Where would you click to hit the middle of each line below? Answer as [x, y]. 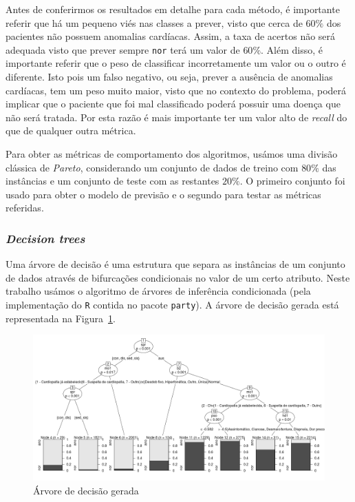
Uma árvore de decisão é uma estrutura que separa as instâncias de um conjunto [175, 264]
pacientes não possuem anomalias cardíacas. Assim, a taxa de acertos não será [171, 36]
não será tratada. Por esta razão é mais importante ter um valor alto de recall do [176, 117]
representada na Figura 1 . [61, 318]
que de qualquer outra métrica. [71, 130]
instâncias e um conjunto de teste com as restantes [112, 181]
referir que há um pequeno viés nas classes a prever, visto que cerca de [154, 22]
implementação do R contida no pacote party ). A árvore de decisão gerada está [172, 304]
